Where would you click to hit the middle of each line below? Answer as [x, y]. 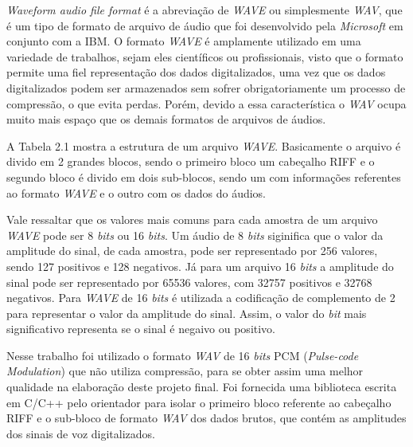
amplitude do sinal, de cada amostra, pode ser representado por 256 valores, [192, 251]
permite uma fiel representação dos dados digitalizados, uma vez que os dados [196, 72]
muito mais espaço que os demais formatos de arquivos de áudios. [166, 119]
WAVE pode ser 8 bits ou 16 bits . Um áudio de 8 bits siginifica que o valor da [195, 235]
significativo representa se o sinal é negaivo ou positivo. [141, 329]
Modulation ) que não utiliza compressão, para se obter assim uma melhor [185, 371]
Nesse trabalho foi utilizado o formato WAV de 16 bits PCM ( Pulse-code [183, 355]
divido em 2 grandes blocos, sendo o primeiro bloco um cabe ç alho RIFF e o [191, 161]
